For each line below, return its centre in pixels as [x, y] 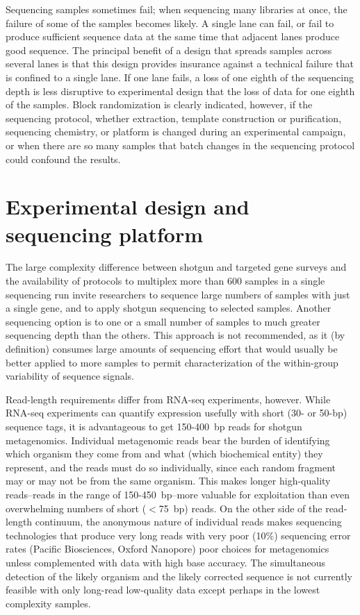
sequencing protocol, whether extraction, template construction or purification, [174, 118]
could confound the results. [63, 159]
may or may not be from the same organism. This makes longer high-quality [168, 481]
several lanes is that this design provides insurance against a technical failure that [180, 64]
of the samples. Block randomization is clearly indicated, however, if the [159, 104]
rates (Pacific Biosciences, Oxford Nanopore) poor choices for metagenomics [167, 549]
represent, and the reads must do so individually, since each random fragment [171, 467]
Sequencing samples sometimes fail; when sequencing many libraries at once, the [177, 9]
